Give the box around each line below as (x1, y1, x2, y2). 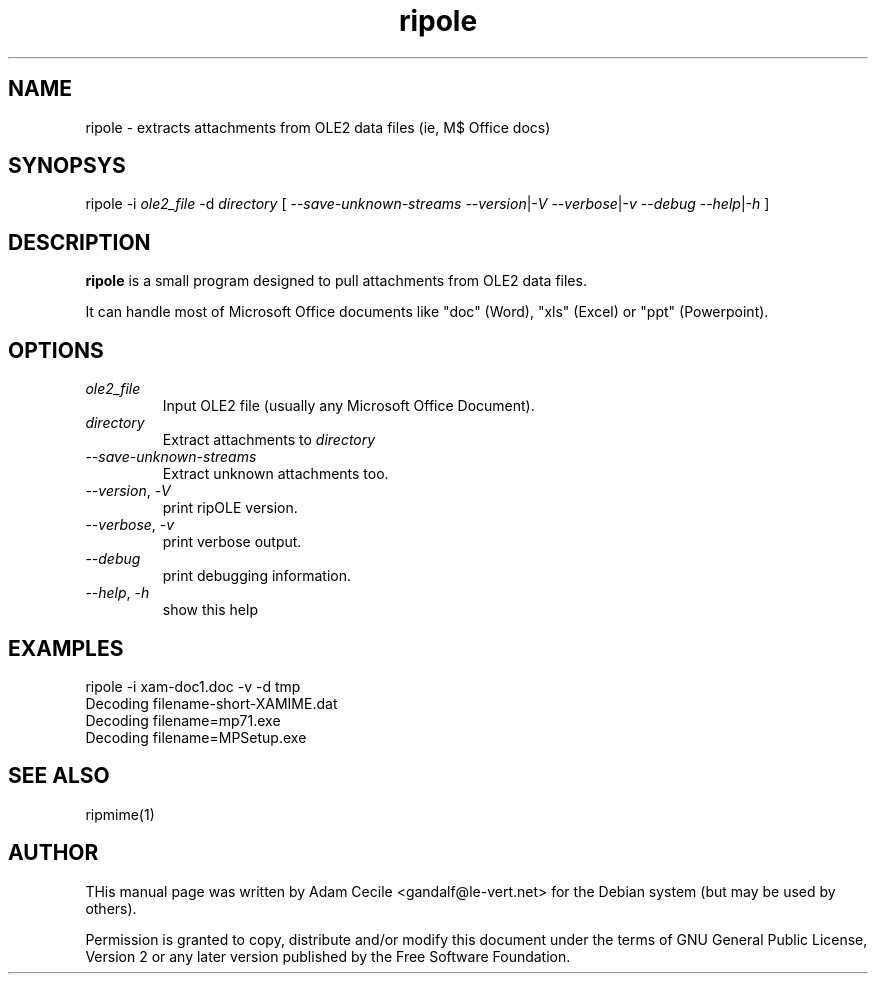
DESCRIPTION (8, 229, 151, 255)
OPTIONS (8, 337, 104, 363)
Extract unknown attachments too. (162, 465, 389, 483)
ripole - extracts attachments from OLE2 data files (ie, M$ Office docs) (85, 118, 551, 136)
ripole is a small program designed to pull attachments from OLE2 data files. (85, 272, 587, 290)
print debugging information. (162, 567, 352, 585)
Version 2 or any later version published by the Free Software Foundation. (85, 947, 571, 965)
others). (85, 899, 137, 917)
